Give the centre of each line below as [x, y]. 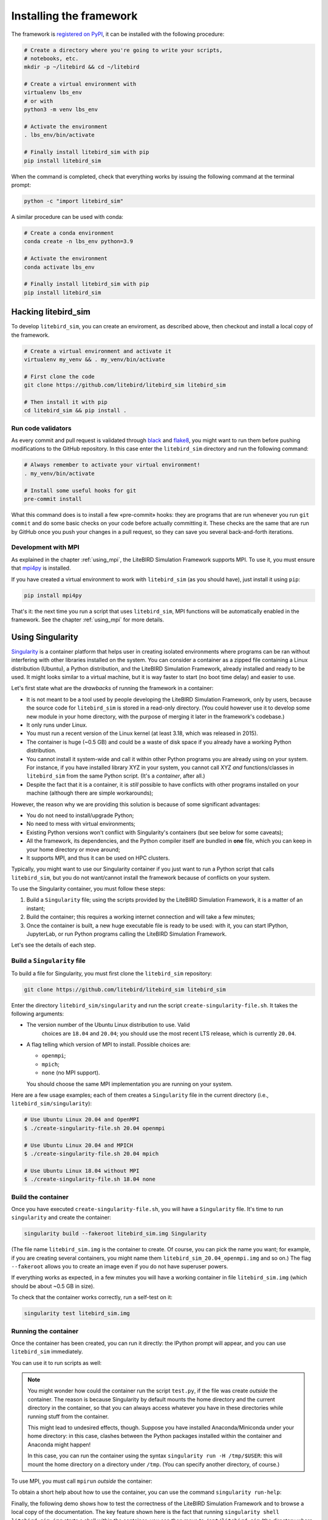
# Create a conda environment [69, 233]
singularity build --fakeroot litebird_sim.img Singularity [115, 1234]
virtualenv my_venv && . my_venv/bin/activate [94, 359]
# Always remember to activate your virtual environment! [112, 465]
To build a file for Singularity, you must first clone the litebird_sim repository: [112, 973]
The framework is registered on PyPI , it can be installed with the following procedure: [118, 34]
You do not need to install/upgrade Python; [80, 815]
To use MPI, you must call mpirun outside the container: [82, 1481]
